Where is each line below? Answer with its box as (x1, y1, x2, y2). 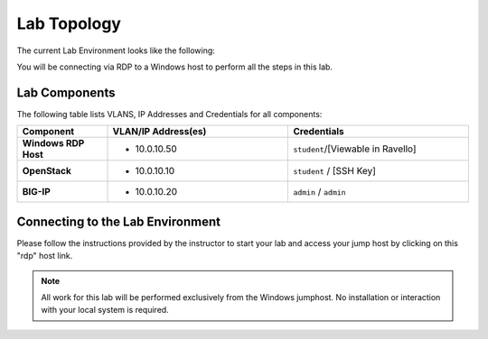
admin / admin (293, 186, 347, 198)
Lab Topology (16, 14, 122, 33)
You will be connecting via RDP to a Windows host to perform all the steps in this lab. (16, 61, 333, 72)
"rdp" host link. (16, 251, 73, 261)
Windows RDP (22, 137, 85, 150)
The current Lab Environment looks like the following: (16, 45, 216, 56)
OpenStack (22, 165, 72, 178)
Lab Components (16, 85, 116, 100)
